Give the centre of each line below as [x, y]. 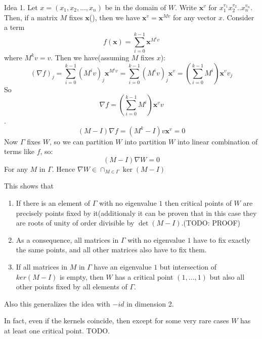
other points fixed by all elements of [72, 287]
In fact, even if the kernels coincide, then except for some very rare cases [117, 321]
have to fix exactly [222, 239]
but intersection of [188, 267]
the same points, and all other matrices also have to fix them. [111, 250]
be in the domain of [136, 7]
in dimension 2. [150, 303]
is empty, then [81, 276]
